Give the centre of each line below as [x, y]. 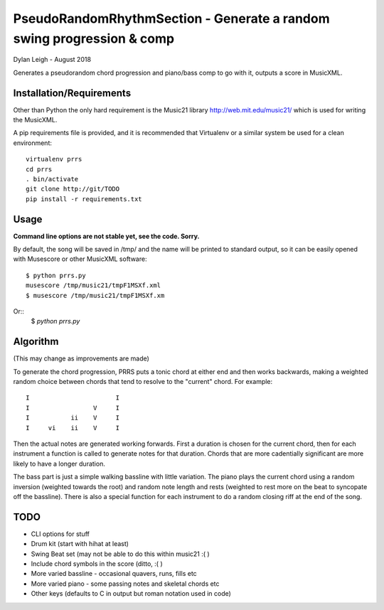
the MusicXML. [35, 120]
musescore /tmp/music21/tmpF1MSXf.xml [94, 285]
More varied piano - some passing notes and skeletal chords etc [125, 584]
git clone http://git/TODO [73, 189]
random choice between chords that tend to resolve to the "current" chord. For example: [143, 382]
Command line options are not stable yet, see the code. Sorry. [106, 236]
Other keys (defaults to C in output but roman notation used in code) [131, 594]
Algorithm [36, 342]
